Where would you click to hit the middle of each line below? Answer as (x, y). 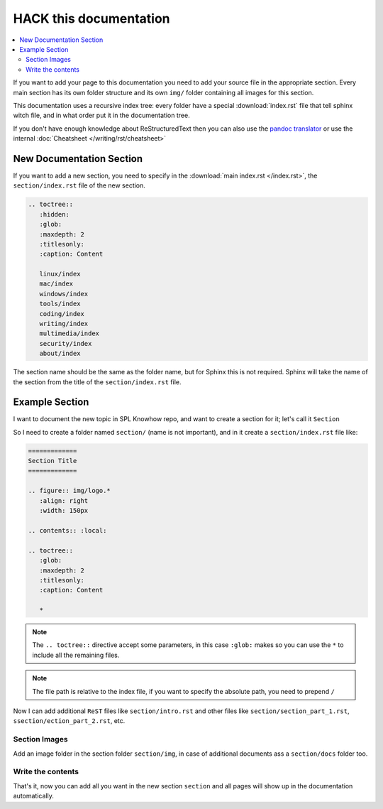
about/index (60, 354)
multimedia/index (69, 333)
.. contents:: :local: (67, 530)
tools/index (60, 304)
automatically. (34, 796)
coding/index (62, 314)
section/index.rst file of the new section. (79, 185)
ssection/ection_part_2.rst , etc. (69, 721)
